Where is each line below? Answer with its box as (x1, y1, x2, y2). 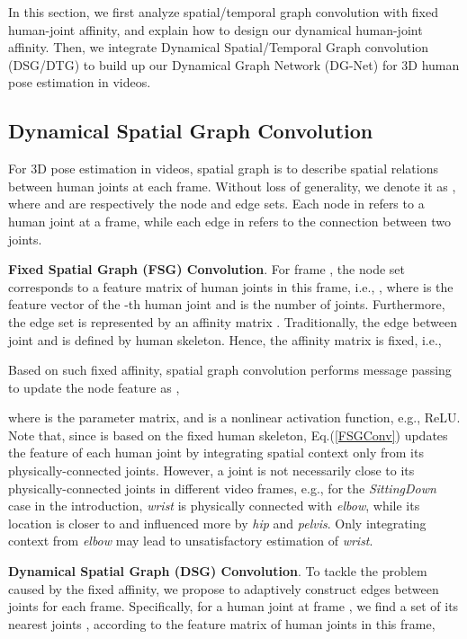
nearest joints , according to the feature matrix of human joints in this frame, (8, 614, 436, 633)
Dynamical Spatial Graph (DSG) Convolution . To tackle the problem (8, 562, 427, 581)
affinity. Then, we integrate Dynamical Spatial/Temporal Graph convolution (8, 38, 429, 57)
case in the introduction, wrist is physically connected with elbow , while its (8, 496, 420, 515)
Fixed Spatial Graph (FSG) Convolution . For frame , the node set (8, 260, 405, 279)
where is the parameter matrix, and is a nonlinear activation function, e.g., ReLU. (8, 408, 461, 427)
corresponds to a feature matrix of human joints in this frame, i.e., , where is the (8, 277, 454, 296)
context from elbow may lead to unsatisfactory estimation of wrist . (8, 531, 373, 550)
